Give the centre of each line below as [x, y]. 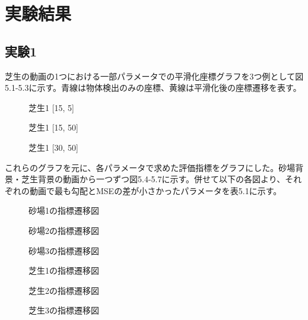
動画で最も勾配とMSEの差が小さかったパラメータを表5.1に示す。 [155, 190]
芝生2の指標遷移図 [64, 290]
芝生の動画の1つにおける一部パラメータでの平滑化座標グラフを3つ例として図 [154, 76]
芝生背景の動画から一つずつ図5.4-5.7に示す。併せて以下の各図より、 [153, 179]
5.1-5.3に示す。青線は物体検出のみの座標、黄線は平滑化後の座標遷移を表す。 [153, 88]
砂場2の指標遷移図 [64, 230]
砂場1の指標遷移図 [64, 210]
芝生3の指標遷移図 [64, 310]
